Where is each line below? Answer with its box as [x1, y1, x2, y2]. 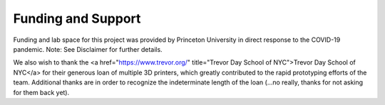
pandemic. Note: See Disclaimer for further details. [13, 45, 163, 53]
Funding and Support [13, 11, 141, 26]
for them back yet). [13, 88, 70, 96]
